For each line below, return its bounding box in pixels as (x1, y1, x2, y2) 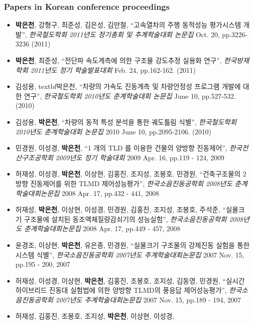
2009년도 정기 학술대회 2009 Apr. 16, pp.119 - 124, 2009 (56, 152, 224, 162)
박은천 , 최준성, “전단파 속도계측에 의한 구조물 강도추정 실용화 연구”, (15, 55, 222, 65)
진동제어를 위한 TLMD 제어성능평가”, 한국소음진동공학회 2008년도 (30, 178, 233, 188)
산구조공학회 (15, 152, 54, 162)
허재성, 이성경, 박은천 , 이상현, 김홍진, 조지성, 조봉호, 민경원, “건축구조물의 (15, 169, 241, 179)
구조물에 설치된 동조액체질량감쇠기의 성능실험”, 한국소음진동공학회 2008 (24, 214, 243, 224)
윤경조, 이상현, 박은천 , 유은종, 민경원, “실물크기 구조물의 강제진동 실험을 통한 (15, 239, 250, 250)
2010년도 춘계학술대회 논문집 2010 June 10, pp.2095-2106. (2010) (15, 126, 212, 136)
